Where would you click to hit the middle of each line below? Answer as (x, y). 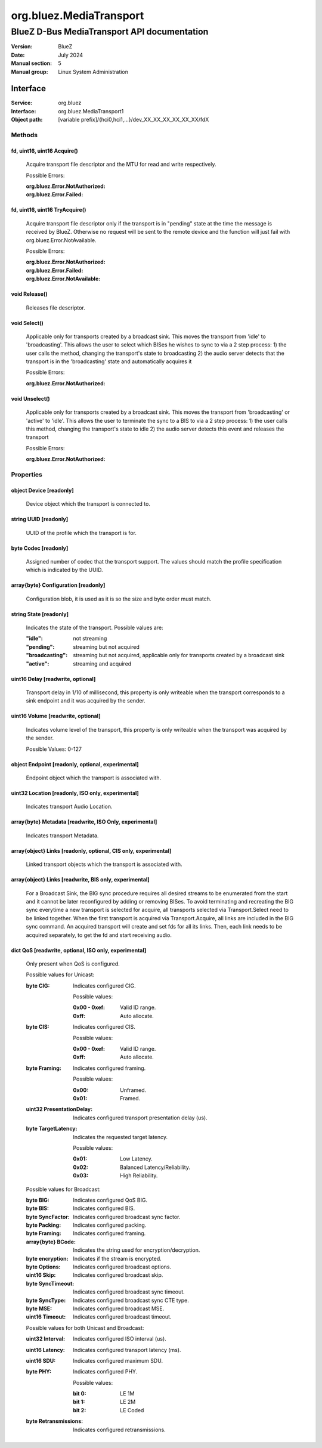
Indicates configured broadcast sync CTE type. (131, 1300)
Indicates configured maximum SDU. (118, 1360)
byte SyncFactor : (48, 1217)
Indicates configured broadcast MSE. (119, 1308)
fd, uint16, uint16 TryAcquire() (49, 210)
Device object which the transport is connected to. (88, 504)
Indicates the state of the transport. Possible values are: (95, 628)
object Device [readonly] (42, 490)
